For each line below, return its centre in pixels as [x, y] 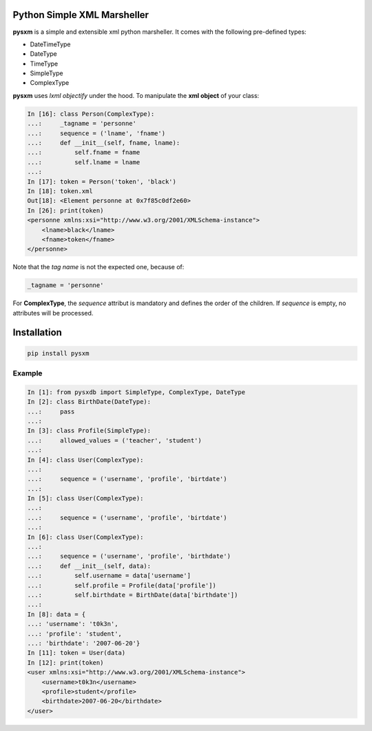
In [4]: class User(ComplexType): [85, 460]
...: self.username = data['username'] [109, 576]
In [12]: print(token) [65, 662]
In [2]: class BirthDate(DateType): [89, 402]
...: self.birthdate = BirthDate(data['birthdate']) [133, 595]
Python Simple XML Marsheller [81, 15]
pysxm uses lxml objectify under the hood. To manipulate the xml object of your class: [136, 95]
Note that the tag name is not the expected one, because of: [99, 267]
